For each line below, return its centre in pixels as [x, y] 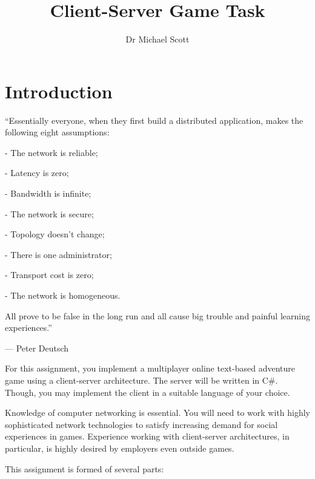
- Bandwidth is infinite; [48, 193]
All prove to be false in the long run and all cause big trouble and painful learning [157, 315]
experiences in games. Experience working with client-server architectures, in [147, 436]
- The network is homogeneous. [63, 295]
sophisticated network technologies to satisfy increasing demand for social [141, 424]
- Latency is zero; [37, 173]
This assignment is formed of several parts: [85, 468]
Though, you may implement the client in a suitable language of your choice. [148, 392]
